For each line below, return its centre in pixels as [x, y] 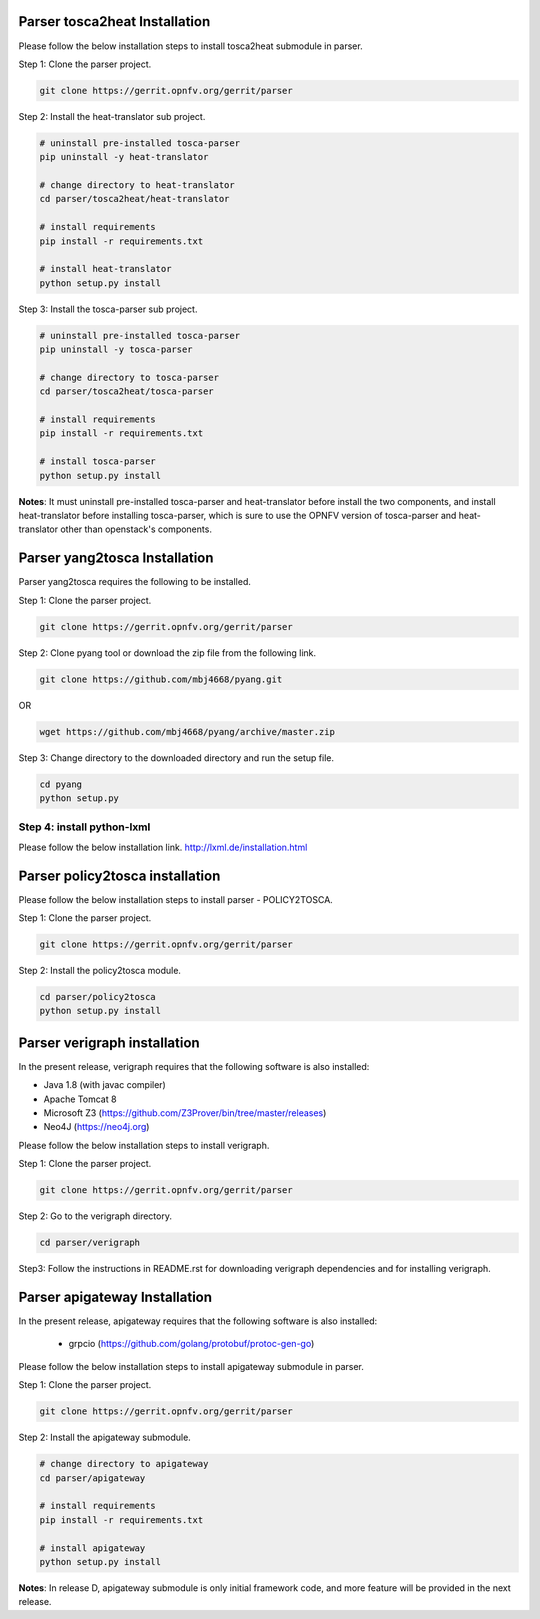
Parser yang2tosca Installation [116, 558]
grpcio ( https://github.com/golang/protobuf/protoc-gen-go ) [191, 1344]
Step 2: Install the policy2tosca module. [100, 970]
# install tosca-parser [98, 461]
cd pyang [61, 784]
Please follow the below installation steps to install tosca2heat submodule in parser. [191, 46]
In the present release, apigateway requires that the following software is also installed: [198, 1321]
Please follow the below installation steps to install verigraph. [144, 1145]
